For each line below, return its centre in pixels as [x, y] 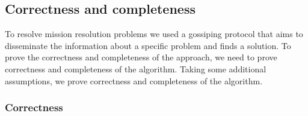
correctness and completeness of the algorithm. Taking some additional [136, 68]
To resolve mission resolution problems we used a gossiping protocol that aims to [154, 34]
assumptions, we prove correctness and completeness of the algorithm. [134, 80]
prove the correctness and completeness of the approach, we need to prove [141, 57]
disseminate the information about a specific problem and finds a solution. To [148, 45]
